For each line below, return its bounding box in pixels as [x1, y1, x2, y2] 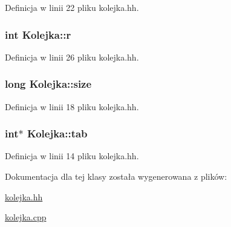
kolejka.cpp [5, 211, 47, 223]
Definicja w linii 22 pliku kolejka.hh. [5, 1, 139, 13]
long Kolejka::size [5, 76, 92, 91]
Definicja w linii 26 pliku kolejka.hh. [5, 50, 139, 63]
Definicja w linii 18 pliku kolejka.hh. [5, 100, 139, 113]
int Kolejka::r [5, 27, 71, 42]
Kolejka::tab [27, 126, 88, 141]
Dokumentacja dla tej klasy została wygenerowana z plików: [5, 170, 227, 183]
